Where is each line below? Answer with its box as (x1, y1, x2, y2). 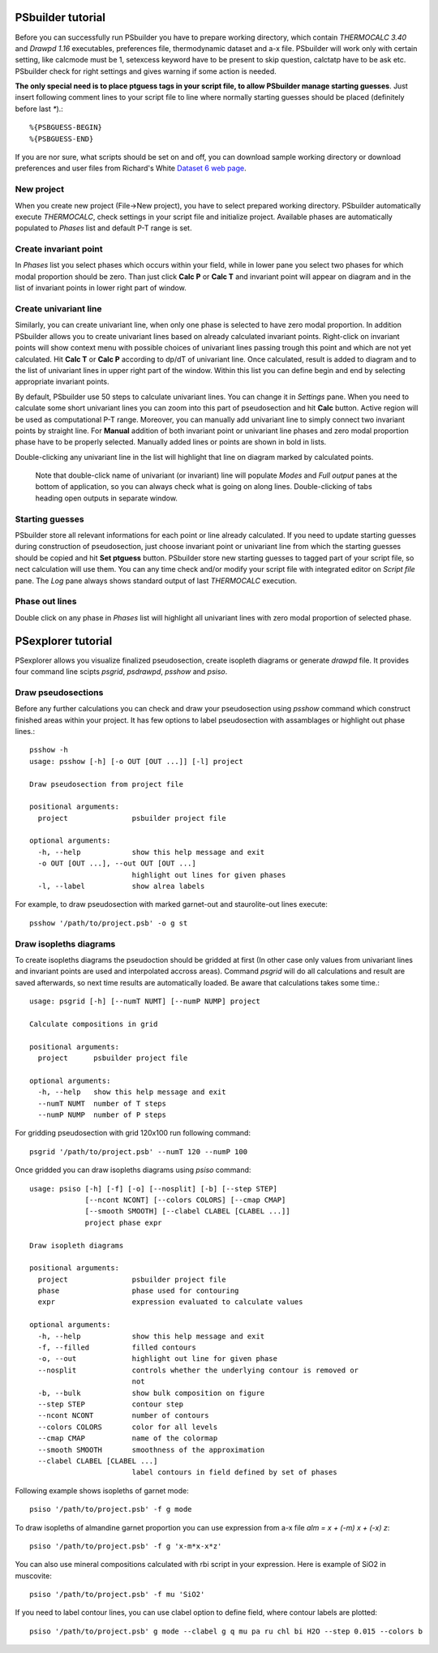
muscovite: (15, 1570, 52, 1581)
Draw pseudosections (15, 686, 104, 698)
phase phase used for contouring (37, 1286, 239, 1295)
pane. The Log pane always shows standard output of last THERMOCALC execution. (15, 576, 298, 586)
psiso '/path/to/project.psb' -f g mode (29, 1505, 192, 1514)
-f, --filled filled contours (37, 1343, 196, 1352)
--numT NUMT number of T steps (37, 1099, 166, 1108)
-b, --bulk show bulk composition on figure (37, 1388, 265, 1398)
